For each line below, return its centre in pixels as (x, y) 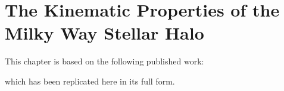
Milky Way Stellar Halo (104, 33)
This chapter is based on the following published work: (104, 61)
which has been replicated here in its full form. (90, 81)
